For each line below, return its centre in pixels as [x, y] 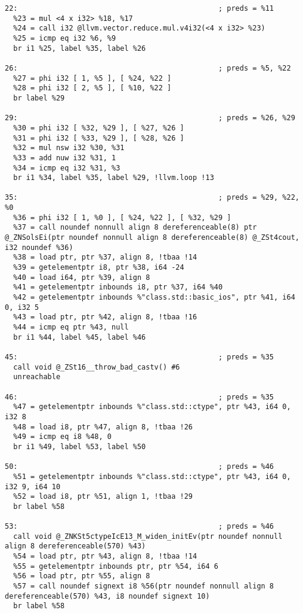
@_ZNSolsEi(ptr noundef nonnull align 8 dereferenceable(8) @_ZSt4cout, [152, 238]
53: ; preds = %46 [140, 527]
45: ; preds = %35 [140, 357]
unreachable [37, 377]
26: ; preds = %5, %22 [148, 68]
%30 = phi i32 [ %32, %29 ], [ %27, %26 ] [99, 128]
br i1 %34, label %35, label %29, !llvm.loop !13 [114, 178]
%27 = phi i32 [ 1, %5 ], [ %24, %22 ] [92, 78]
